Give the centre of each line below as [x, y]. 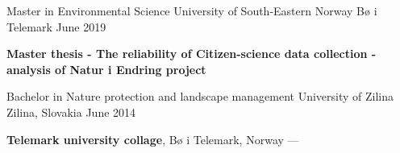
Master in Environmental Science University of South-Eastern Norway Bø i [192, 10]
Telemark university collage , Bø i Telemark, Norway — [153, 139]
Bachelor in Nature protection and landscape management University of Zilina [200, 96]
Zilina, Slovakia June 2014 [71, 112]
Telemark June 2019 [56, 26]
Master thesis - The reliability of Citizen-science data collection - [192, 54]
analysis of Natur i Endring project [106, 69]
